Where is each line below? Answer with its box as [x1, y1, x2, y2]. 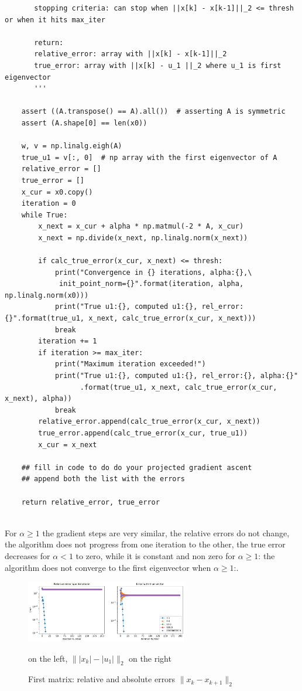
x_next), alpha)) [5, 394, 72, 403]
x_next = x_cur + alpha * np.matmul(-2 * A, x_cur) [38, 222, 244, 231]
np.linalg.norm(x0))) [5, 291, 89, 299]
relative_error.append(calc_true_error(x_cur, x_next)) [38, 417, 260, 426]
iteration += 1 [38, 337, 97, 346]
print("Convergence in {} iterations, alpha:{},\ [54, 268, 252, 277]
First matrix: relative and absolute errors [28, 673, 176, 685]
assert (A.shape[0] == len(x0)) [21, 118, 147, 127]
